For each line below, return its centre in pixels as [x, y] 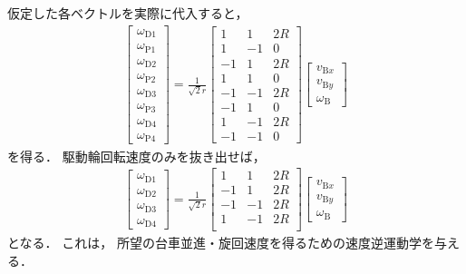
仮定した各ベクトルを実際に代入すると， [128, 13]
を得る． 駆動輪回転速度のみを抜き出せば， [136, 156]
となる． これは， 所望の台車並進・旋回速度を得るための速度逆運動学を [221, 243]
